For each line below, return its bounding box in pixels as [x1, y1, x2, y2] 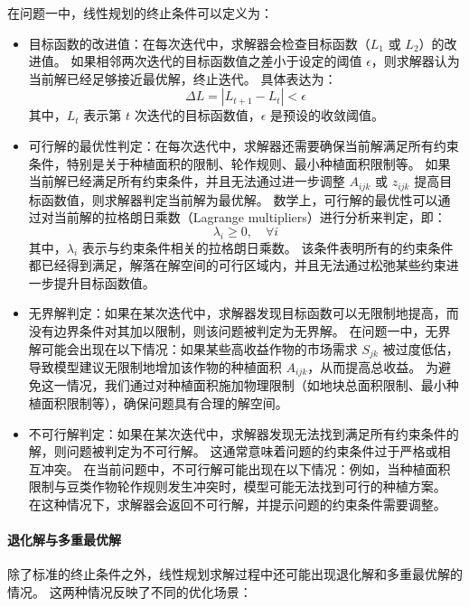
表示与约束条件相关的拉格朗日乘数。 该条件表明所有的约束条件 [81, 238, 454, 257]
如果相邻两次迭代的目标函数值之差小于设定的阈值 [70, 51, 362, 70]
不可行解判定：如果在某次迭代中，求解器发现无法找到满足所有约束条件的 [28, 424, 459, 443]
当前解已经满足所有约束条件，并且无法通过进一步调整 [28, 172, 345, 191]
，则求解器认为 [371, 51, 460, 70]
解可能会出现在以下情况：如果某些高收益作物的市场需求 [28, 339, 358, 358]
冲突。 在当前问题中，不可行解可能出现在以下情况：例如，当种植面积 [41, 459, 451, 478]
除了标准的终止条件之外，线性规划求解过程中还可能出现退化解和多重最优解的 [7, 565, 463, 584]
